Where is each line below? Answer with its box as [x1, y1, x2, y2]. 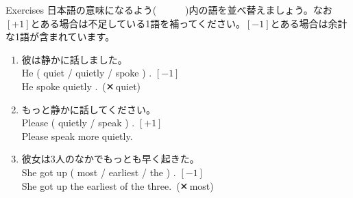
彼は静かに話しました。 [21, 52, 127, 66]
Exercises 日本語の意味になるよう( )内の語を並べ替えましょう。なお [5, 3, 332, 16]
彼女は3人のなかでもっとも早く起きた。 [21, 152, 199, 166]
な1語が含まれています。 [5, 29, 115, 44]
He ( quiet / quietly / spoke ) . [21, 66, 152, 80]
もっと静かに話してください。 [21, 102, 156, 116]
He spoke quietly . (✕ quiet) [21, 79, 141, 93]
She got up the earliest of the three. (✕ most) [21, 178, 214, 193]
